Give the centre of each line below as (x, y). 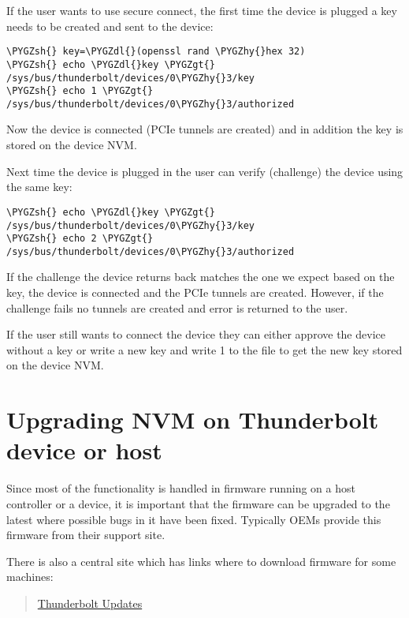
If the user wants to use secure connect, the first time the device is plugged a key (202, 10)
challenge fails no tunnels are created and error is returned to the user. (177, 307)
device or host (84, 450)
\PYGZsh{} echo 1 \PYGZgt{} (80, 91)
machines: (30, 577)
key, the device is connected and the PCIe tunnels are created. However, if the (195, 292)
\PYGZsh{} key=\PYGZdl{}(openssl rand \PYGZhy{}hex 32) (156, 52)
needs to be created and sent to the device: (110, 26)
